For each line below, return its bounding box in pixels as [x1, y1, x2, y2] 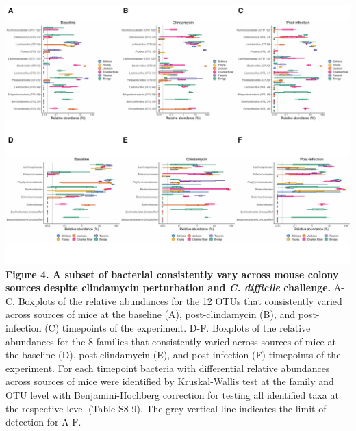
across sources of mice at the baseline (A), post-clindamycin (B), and [5, 307, 296, 321]
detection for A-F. [5, 415, 81, 429]
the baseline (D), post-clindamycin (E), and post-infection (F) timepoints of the [5, 347, 341, 362]
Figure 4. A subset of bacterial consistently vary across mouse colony [5, 267, 339, 281]
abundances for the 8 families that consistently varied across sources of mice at [5, 334, 336, 348]
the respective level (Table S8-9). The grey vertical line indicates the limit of [5, 401, 327, 415]
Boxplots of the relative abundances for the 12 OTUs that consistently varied [18, 293, 342, 308]
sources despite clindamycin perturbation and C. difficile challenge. [5, 280, 331, 295]
